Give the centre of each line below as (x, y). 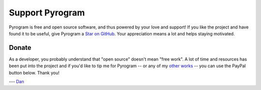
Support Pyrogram (47, 13)
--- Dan (16, 82)
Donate (20, 48)
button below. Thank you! (34, 73)
